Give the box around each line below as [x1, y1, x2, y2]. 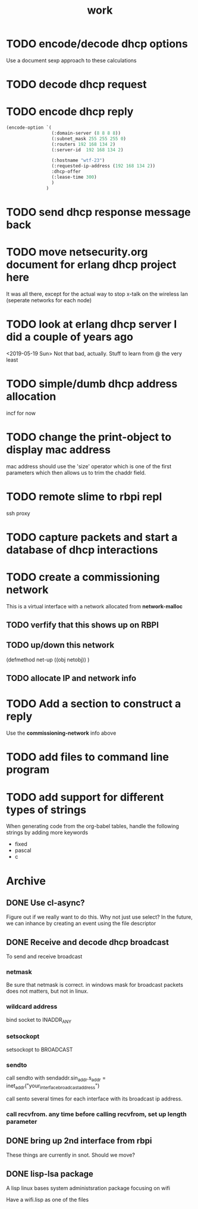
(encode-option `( [6, 125, 52, 131]
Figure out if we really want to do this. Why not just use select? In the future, [6, 913, 193, 921]
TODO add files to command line [6, 750, 169, 764]
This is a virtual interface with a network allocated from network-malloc [6, 602, 183, 610]
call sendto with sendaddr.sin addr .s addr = [6, 1074, 106, 1083]
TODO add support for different [6, 790, 164, 804]
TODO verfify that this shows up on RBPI [6, 620, 159, 630]
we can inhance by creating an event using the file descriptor [6, 920, 156, 927]
